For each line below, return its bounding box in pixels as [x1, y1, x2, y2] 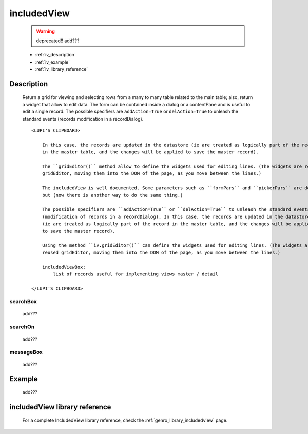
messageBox [9, 349, 43, 356]
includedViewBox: [42, 264, 86, 270]
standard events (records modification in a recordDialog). [22, 115, 144, 122]
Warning [36, 28, 55, 34]
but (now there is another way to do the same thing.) [42, 192, 183, 198]
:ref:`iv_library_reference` [35, 66, 88, 72]
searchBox [9, 298, 37, 305]
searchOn [9, 323, 35, 330]
